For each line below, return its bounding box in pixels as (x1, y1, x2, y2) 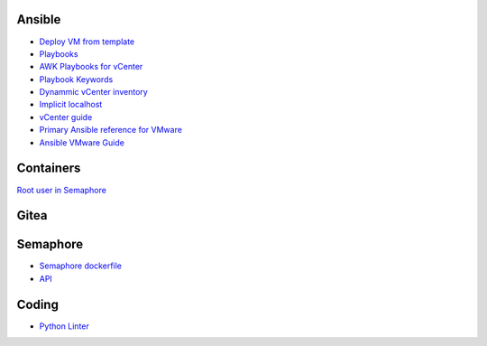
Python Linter (39, 321, 89, 332)
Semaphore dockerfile (39, 260, 122, 271)
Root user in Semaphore (16, 184, 107, 195)
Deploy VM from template (39, 36, 135, 47)
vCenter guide (39, 111, 93, 122)
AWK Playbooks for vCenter (39, 61, 143, 72)
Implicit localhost (39, 99, 103, 110)
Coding (16, 296, 59, 312)
